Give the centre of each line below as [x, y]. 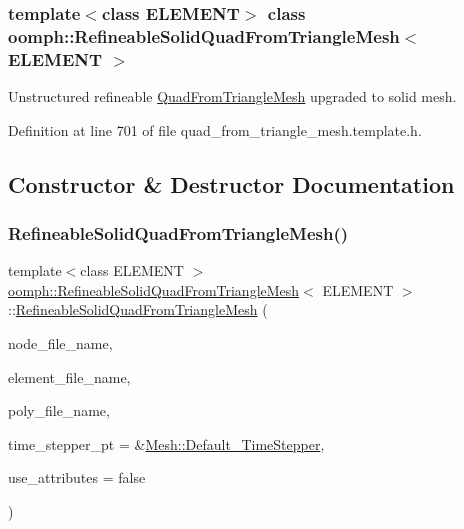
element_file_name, [69, 376]
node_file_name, [60, 343]
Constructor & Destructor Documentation [231, 183]
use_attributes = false [77, 477]
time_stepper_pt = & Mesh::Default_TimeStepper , [166, 443]
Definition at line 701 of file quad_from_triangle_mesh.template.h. [215, 129]
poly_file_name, [59, 410]
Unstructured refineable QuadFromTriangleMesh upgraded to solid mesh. [232, 96]
